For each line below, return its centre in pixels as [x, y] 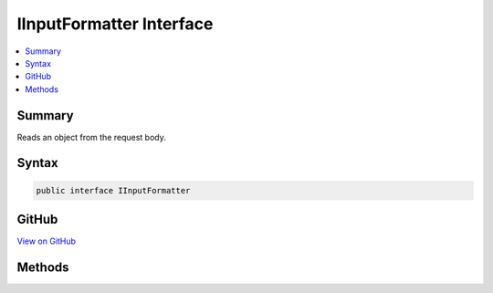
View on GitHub [47, 241]
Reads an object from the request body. [91, 137]
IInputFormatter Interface [115, 24]
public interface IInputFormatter [113, 190]
